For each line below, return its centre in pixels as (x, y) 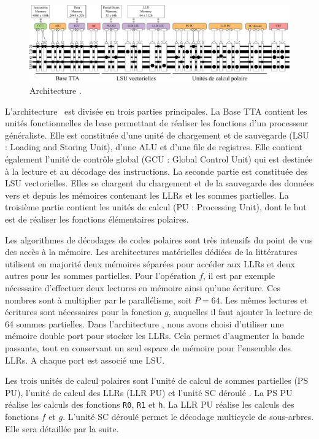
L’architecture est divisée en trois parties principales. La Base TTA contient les (156, 111)
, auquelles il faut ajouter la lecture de (240, 312)
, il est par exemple (239, 276)
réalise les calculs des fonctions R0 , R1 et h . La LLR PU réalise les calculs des (150, 404)
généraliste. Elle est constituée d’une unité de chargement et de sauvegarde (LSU (157, 135)
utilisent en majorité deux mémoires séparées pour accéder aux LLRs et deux (150, 263)
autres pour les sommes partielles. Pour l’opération (101, 276)
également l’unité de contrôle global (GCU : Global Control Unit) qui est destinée (159, 159)
